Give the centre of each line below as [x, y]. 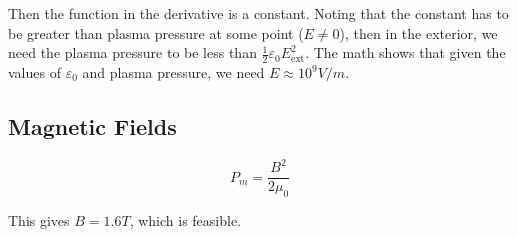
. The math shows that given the [405, 52]
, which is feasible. [185, 220]
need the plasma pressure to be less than [132, 52]
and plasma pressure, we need [173, 72]
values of [34, 72]
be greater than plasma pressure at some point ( [156, 32]
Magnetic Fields [92, 126]
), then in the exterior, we [418, 32]
